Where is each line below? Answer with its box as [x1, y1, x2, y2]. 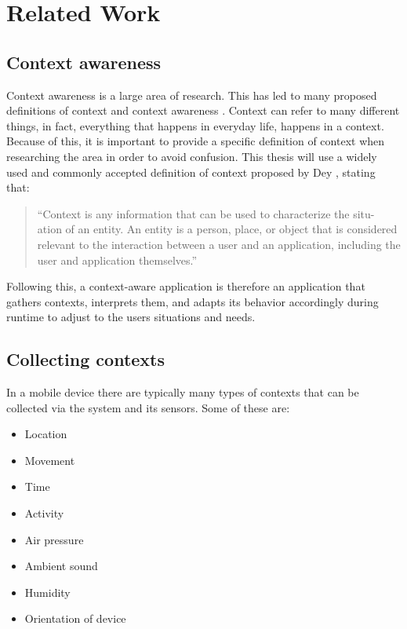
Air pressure [24, 531, 84, 547]
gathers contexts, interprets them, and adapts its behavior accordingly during [6, 293, 379, 309]
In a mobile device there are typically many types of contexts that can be [6, 384, 359, 400]
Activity [24, 505, 64, 521]
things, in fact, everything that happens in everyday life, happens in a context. [6, 117, 384, 133]
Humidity [24, 583, 71, 600]
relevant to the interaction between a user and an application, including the [37, 236, 401, 252]
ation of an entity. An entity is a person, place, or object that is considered [37, 221, 398, 237]
